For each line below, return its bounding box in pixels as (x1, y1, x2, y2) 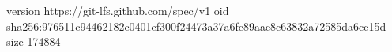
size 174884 (6, 33, 61, 50)
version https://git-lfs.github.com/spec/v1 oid (6, 2, 229, 18)
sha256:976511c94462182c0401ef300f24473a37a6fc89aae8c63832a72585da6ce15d (6, 17, 386, 34)
